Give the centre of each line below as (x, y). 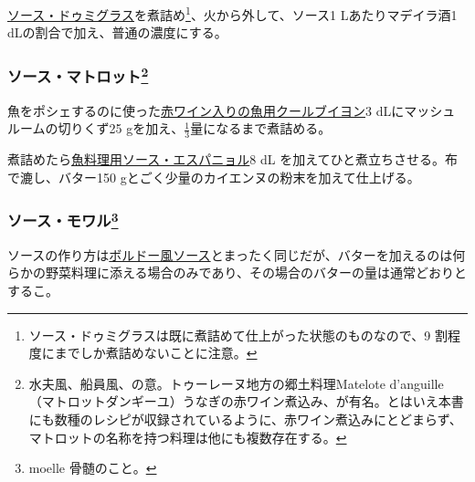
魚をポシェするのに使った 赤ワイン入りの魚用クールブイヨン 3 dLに (206, 110)
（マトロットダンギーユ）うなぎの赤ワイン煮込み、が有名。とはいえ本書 (246, 401)
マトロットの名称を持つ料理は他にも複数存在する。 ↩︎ (188, 437)
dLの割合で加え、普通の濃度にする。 (117, 32)
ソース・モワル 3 (63, 220)
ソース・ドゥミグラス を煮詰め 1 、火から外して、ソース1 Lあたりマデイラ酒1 (232, 13)
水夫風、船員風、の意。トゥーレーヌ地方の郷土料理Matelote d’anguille (236, 383)
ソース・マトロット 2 (78, 75)
